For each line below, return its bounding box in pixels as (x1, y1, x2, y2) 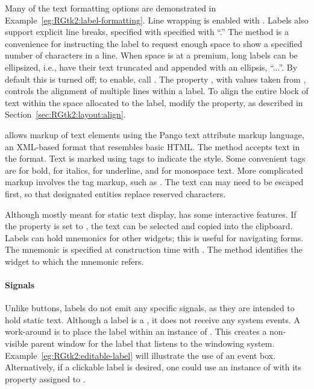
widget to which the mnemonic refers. (5, 255, 144, 267)
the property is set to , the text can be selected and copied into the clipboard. (5, 220, 293, 232)
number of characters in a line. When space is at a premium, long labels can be (5, 49, 298, 62)
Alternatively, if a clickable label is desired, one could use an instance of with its (5, 361, 302, 373)
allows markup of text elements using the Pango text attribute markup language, (5, 128, 304, 141)
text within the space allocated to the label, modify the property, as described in (5, 96, 303, 109)
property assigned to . (5, 372, 86, 385)
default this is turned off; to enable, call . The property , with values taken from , (5, 72, 306, 85)
